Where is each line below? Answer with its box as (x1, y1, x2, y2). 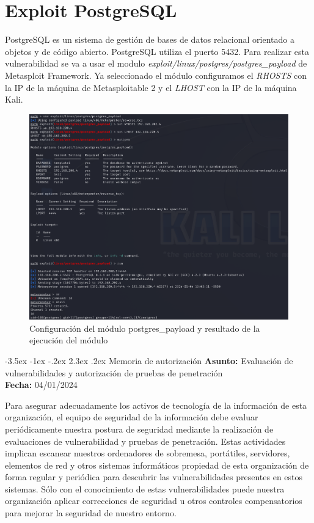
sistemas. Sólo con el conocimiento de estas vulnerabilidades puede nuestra (5, 482, 285, 495)
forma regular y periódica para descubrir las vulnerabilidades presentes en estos (5, 470, 303, 483)
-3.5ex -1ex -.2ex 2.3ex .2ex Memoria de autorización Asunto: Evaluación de (5, 354, 293, 367)
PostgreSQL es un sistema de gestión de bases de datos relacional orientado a (5, 33, 294, 46)
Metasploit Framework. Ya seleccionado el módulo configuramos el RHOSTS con (5, 68, 307, 81)
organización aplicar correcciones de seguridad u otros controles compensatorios (5, 494, 302, 507)
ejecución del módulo (29, 334, 108, 346)
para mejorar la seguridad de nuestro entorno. (5, 507, 177, 519)
